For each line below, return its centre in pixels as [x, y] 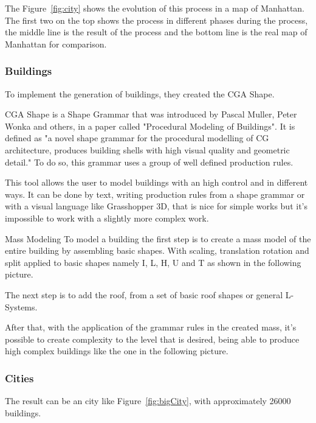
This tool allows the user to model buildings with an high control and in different [156, 182]
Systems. [21, 306]
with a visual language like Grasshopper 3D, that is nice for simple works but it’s [156, 206]
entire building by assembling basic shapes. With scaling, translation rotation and [157, 250]
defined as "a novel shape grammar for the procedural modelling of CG [137, 138]
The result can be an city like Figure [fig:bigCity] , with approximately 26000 [148, 401]
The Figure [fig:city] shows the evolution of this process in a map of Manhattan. [155, 8]
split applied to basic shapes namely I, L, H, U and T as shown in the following [153, 262]
